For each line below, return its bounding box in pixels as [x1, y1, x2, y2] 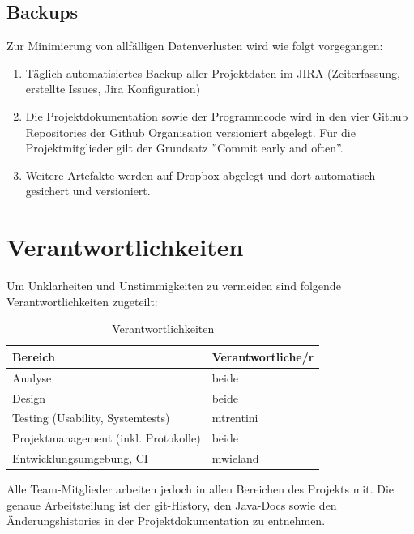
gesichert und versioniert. [25, 182, 151, 199]
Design [12, 389, 46, 406]
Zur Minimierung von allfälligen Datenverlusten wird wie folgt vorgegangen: [6, 37, 383, 54]
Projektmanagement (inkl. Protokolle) [12, 429, 201, 446]
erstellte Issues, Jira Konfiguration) [25, 80, 201, 97]
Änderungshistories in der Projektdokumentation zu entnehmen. [6, 512, 326, 529]
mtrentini [211, 409, 258, 426]
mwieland [211, 450, 259, 467]
